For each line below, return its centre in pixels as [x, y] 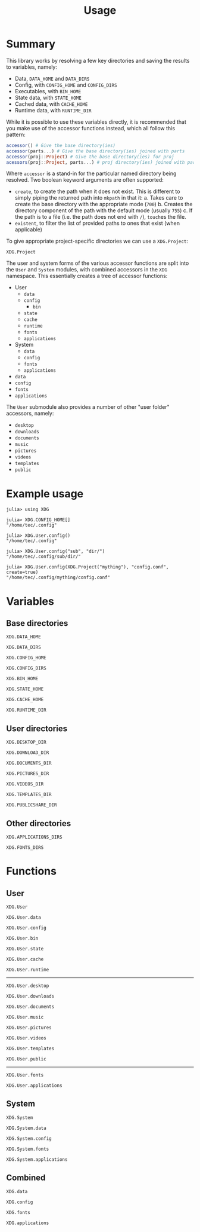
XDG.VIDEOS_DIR [25, 784]
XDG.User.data [24, 918]
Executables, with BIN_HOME [48, 91]
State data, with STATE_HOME [48, 97]
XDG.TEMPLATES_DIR [29, 795]
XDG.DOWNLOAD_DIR [28, 753]
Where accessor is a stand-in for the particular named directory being [91, 173]
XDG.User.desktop [28, 986]
